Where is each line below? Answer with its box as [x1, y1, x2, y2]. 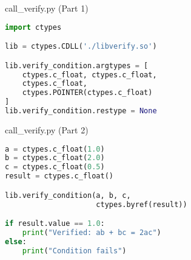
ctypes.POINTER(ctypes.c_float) [22, 88, 153, 97]
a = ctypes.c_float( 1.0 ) [5, 144, 105, 153]
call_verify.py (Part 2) [5, 123, 89, 136]
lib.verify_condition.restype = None [5, 107, 157, 116]
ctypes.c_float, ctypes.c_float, [22, 70, 157, 79]
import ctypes [5, 23, 62, 32]
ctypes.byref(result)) [96, 200, 187, 209]
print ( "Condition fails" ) [22, 246, 127, 255]
